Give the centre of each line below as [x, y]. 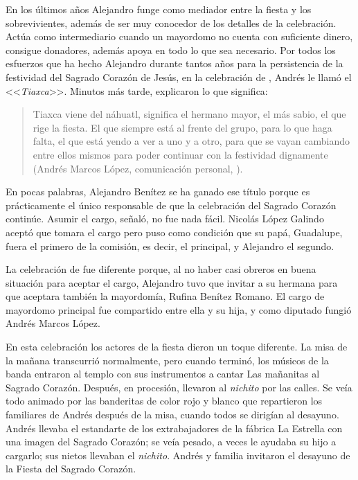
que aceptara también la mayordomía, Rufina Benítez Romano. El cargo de [165, 296]
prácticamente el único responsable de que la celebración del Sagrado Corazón [171, 205]
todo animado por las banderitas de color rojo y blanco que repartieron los [164, 401]
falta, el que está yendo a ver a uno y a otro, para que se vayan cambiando [191, 141]
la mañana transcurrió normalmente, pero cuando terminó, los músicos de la [167, 360]
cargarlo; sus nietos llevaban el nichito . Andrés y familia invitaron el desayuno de [178, 455]
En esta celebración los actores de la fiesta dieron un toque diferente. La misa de [177, 347]
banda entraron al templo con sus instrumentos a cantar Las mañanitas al [163, 374]
